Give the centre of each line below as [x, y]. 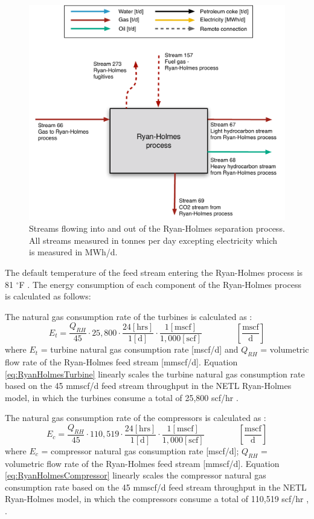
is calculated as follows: [48, 296]
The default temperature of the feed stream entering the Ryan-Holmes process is [154, 273]
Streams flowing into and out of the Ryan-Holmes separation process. [157, 228]
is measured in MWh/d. [73, 252]
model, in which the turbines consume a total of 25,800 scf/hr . [122, 397]
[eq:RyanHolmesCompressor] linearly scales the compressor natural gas [136, 475]
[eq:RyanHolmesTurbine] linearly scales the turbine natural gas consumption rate [155, 374]
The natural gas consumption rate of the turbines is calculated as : [129, 316]
